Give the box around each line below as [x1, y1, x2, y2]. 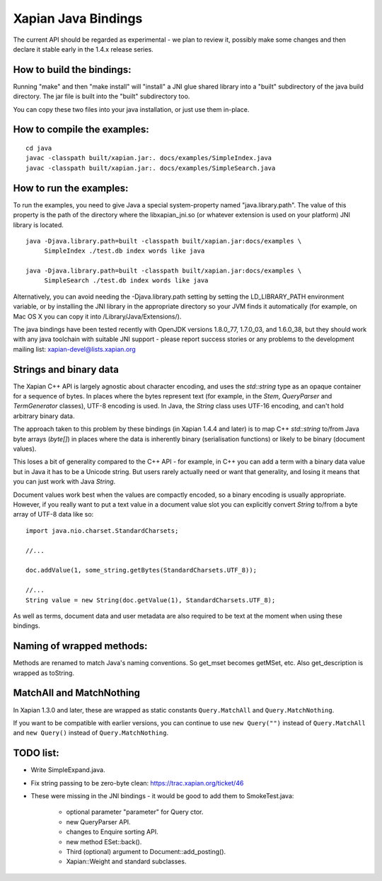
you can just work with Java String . [13, 478, 116, 486]
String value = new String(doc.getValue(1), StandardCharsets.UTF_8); [25, 596, 276, 604]
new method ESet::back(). [66, 837, 142, 846]
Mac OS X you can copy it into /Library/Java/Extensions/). [13, 312, 182, 321]
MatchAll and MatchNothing [13, 687, 141, 699]
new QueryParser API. [66, 817, 131, 826]
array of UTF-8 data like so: [13, 510, 94, 519]
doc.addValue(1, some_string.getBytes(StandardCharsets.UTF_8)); [25, 566, 257, 575]
